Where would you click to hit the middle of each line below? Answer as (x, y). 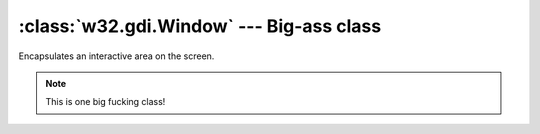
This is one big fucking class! (105, 102)
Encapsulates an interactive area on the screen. (116, 56)
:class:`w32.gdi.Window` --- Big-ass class (200, 26)
